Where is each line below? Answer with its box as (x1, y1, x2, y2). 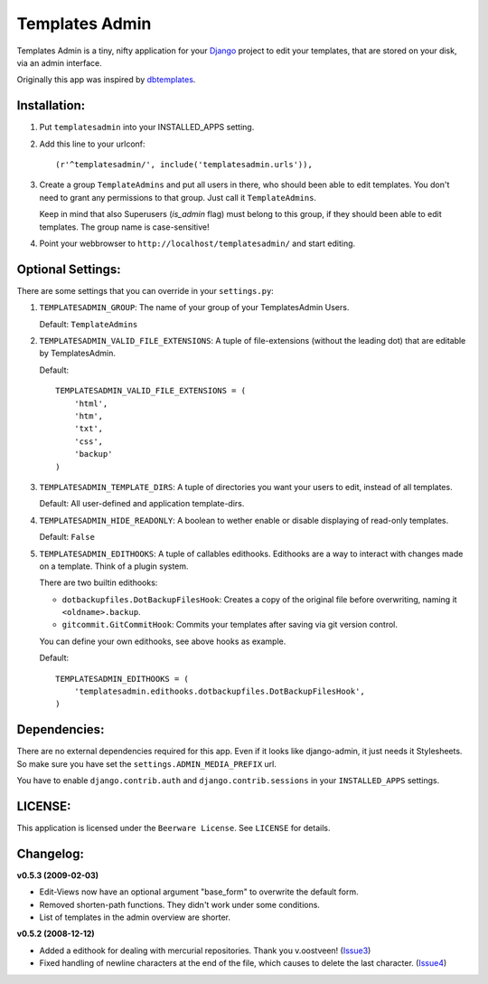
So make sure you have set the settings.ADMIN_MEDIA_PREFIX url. (16, 758, 277, 769)
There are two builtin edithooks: (39, 577, 158, 588)
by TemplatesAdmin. (39, 348, 117, 359)
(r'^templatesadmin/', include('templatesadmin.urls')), (55, 159, 314, 170)
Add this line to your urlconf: (39, 138, 145, 149)
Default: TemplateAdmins (39, 318, 138, 329)
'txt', (73, 423, 104, 434)
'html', (73, 398, 108, 409)
